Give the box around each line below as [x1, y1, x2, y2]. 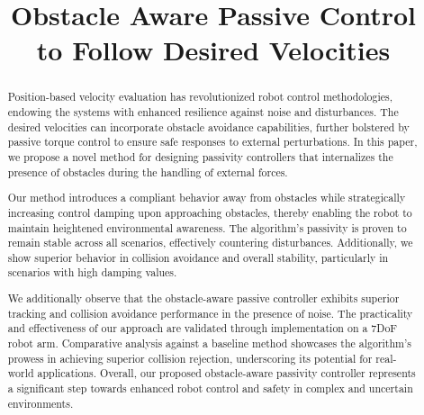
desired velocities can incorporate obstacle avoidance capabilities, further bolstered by [7, 119, 410, 134]
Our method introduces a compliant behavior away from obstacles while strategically [7, 190, 406, 205]
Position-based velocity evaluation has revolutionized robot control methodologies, [7, 89, 393, 104]
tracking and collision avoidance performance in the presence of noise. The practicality [7, 305, 413, 320]
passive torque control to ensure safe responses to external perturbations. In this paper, [7, 134, 418, 149]
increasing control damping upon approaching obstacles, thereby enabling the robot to [7, 204, 412, 220]
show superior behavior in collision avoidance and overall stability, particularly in [7, 249, 389, 265]
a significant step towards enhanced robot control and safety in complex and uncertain [7, 380, 413, 395]
